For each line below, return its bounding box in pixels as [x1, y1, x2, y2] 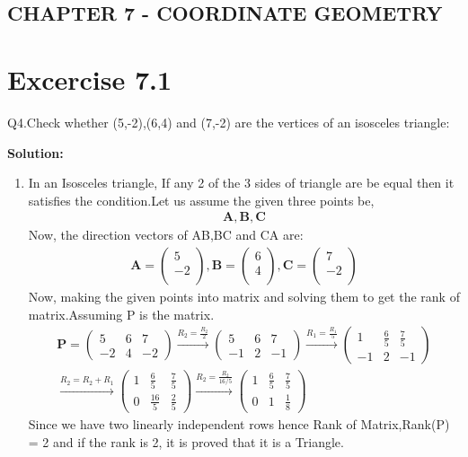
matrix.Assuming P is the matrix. [28, 304, 215, 323]
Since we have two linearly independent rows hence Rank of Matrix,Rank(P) [28, 414, 450, 433]
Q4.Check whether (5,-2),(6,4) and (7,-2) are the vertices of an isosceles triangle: [7, 112, 450, 131]
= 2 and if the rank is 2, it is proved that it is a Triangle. [28, 432, 344, 451]
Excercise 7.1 [7, 60, 172, 97]
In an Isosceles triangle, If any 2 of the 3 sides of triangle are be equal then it [28, 173, 455, 192]
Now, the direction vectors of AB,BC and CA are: [28, 225, 304, 244]
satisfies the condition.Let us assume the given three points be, [28, 190, 375, 209]
